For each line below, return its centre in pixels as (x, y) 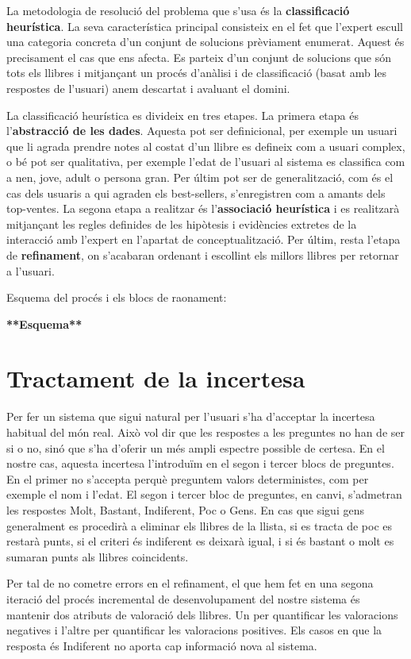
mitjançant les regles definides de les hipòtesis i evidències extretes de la (182, 224)
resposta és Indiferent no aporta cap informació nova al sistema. (162, 645)
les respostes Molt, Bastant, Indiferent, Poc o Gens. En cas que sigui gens (185, 509)
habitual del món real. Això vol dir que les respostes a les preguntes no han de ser (205, 432)
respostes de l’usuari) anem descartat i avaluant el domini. (148, 88)
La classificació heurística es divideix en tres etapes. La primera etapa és (182, 115)
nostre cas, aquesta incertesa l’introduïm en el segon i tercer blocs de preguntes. (200, 463)
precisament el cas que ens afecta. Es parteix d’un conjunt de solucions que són (199, 57)
